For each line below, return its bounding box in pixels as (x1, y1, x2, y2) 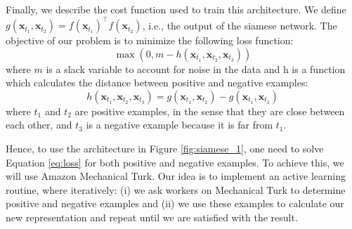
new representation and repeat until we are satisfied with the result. (6, 210, 298, 225)
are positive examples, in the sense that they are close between (74, 103, 345, 118)
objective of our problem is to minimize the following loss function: (6, 33, 294, 48)
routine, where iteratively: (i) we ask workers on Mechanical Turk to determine (6, 182, 346, 197)
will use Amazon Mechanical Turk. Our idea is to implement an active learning (6, 169, 346, 183)
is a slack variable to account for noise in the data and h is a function (46, 61, 346, 76)
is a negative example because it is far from (86, 117, 273, 132)
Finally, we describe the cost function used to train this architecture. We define (6, 2, 346, 16)
